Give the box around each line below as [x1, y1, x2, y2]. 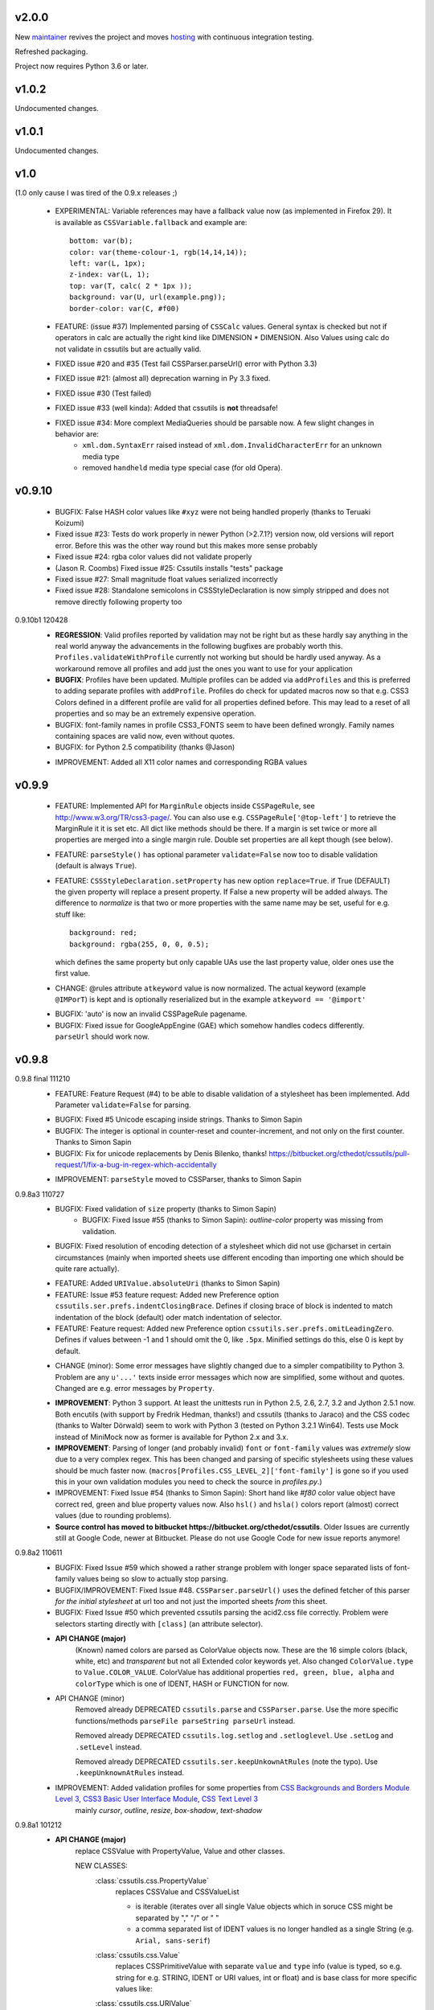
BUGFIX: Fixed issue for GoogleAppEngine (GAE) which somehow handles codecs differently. [55, 1020, 365, 1030]
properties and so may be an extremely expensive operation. [55, 708, 256, 719]
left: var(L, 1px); [69, 258, 146, 268]
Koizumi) [55, 519, 84, 528]
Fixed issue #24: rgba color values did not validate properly [55, 552, 252, 562]
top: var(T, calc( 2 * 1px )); [69, 281, 193, 290]
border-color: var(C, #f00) [69, 304, 180, 313]
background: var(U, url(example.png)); [69, 293, 227, 301]
